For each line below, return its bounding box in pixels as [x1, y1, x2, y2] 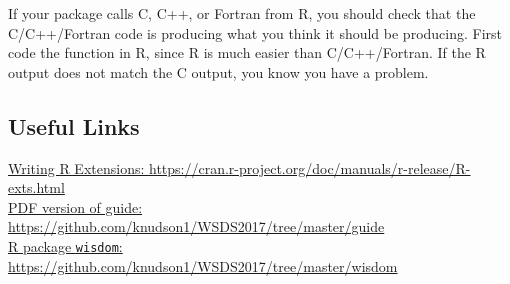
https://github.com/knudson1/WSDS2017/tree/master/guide [8, 216, 385, 237]
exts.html [8, 177, 65, 198]
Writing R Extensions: [8, 157, 145, 178]
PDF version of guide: [8, 196, 143, 217]
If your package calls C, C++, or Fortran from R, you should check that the [8, 3, 476, 23]
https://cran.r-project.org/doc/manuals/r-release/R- [149, 157, 471, 178]
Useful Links [8, 110, 140, 141]
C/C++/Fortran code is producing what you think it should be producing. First [8, 22, 503, 43]
